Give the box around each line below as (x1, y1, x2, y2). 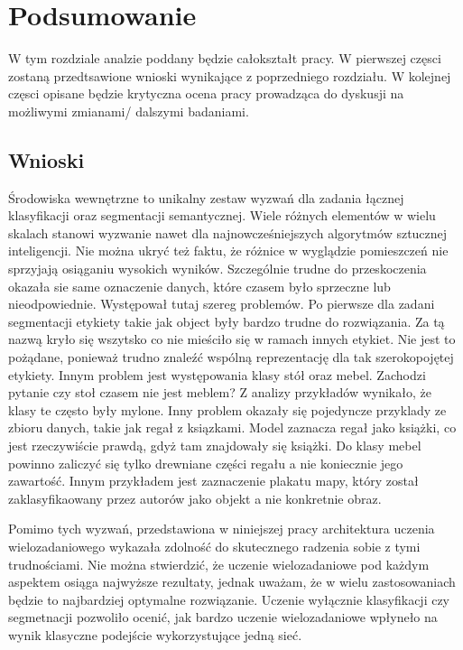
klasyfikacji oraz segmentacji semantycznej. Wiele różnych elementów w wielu (8, 206, 436, 225)
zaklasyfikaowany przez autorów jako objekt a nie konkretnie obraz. (8, 488, 382, 507)
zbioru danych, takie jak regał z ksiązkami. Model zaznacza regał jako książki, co (8, 418, 457, 437)
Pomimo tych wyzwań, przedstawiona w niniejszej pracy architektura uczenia (8, 519, 435, 538)
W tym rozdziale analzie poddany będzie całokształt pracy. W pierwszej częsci (8, 49, 441, 68)
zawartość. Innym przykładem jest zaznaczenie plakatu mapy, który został (8, 471, 419, 490)
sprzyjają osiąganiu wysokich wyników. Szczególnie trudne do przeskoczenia (8, 259, 427, 278)
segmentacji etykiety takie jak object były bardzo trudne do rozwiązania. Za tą (8, 311, 445, 330)
